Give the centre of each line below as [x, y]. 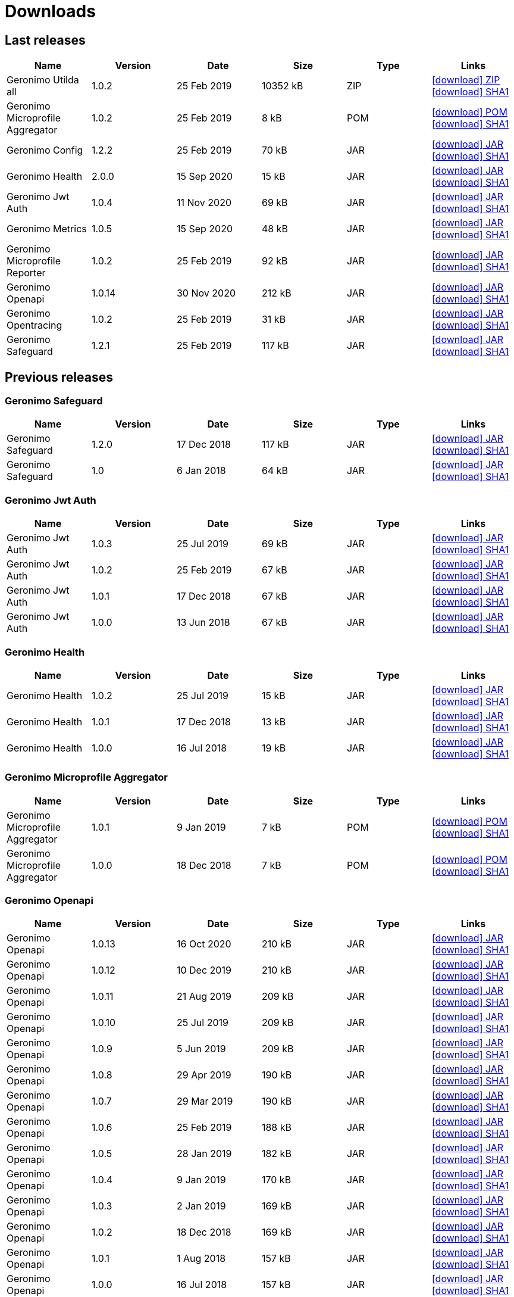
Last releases [45, 40]
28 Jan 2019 [204, 1154]
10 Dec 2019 [204, 970]
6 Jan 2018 [201, 471]
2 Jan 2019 [201, 1206]
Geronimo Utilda [43, 80]
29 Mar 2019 [205, 1101]
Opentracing [35, 325]
